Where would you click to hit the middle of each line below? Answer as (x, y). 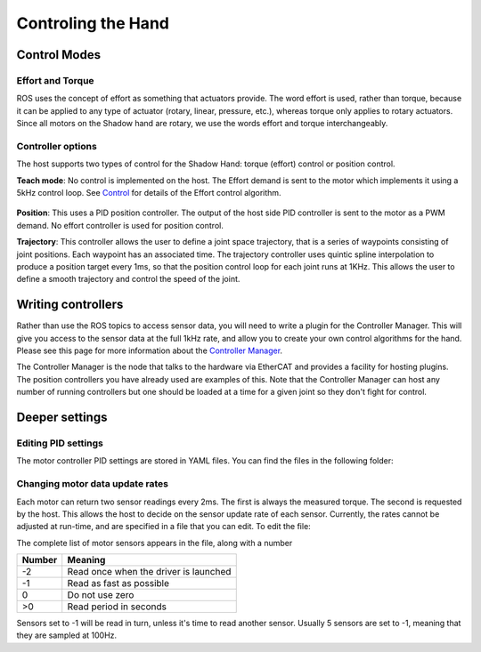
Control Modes (59, 55)
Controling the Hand (93, 23)
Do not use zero (101, 595)
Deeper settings (62, 418)
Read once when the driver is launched (149, 572)
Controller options (57, 146)
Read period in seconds (117, 607)
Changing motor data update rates (93, 484)
